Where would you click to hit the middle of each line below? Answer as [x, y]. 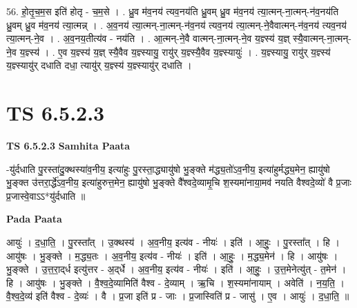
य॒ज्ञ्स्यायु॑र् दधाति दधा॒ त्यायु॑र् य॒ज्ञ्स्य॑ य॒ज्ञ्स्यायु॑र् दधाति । [99, 65]
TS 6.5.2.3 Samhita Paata [68, 146]
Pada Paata [34, 219]
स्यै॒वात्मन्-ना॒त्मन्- [322, 38]
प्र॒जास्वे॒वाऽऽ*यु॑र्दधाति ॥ [46, 195]
